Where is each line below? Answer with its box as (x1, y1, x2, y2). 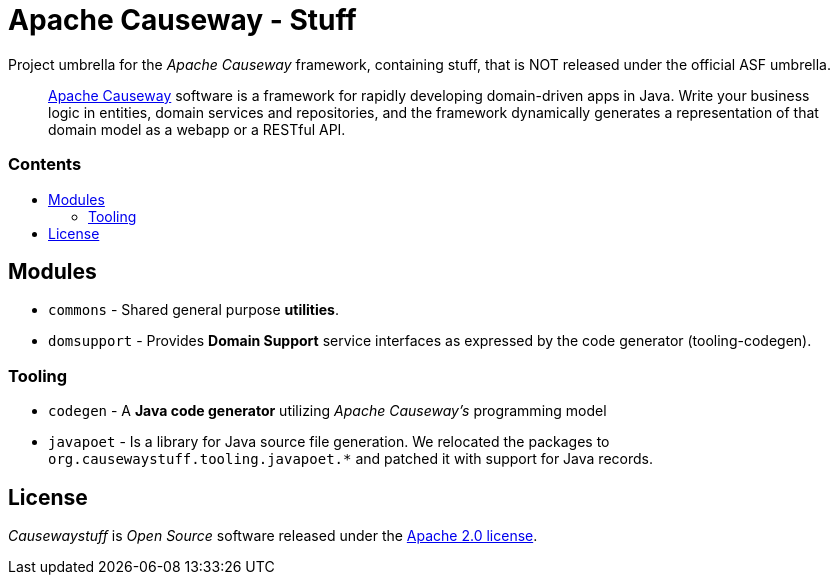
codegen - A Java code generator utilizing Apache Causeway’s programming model (48, 402, 607, 420)
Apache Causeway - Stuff (8, 3, 357, 37)
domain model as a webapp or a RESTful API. (48, 120, 346, 138)
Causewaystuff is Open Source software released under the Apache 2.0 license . (8, 526, 538, 544)
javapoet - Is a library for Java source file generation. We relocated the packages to (48, 433, 610, 451)
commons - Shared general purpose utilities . (48, 301, 339, 319)
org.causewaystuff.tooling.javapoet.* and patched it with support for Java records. (48, 450, 653, 468)
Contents (8, 154, 82, 175)
